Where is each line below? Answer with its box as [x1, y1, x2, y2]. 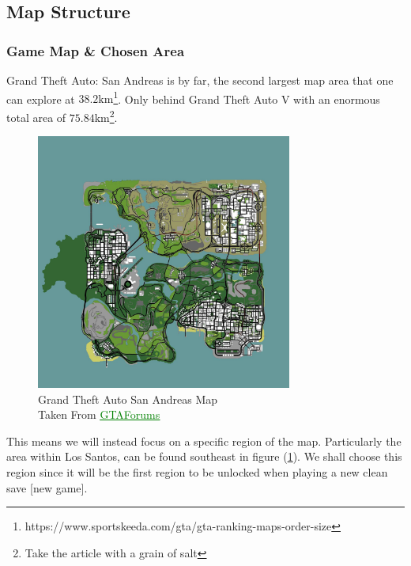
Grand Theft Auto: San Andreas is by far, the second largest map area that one [6, 72, 394, 88]
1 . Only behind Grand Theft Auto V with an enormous [113, 88, 380, 107]
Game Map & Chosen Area [6, 40, 185, 60]
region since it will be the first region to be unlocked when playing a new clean [6, 464, 388, 481]
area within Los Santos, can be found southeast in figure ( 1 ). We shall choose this [6, 448, 402, 465]
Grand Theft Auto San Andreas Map [38, 390, 218, 407]
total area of [6, 108, 66, 125]
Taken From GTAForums [38, 406, 160, 423]
